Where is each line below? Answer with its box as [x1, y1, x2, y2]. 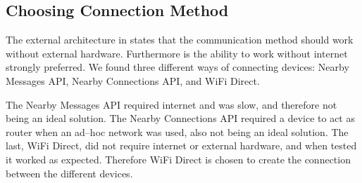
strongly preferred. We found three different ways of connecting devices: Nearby [6, 60, 349, 74]
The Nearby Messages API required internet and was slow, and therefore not [6, 97, 337, 111]
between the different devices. [6, 165, 133, 180]
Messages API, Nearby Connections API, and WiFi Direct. [6, 73, 260, 88]
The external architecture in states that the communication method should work [6, 32, 354, 47]
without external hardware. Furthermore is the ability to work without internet [6, 46, 348, 60]
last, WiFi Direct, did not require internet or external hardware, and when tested [6, 138, 357, 153]
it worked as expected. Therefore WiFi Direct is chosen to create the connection [6, 151, 351, 166]
